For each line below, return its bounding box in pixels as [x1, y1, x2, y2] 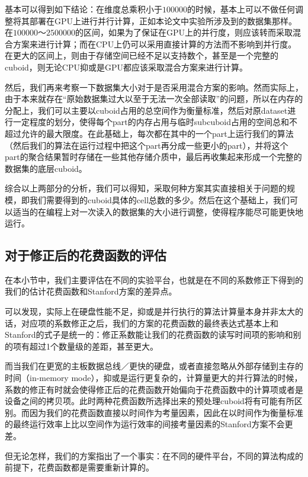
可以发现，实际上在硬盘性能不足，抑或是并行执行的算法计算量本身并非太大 [5, 305, 295, 318]
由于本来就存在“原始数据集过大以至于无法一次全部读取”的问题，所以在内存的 [5, 92, 303, 105]
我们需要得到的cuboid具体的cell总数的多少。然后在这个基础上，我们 [29, 193, 290, 206]
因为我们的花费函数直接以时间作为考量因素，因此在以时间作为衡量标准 [29, 406, 303, 418]
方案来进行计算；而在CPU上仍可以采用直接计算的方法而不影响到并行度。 [12, 37, 297, 50]
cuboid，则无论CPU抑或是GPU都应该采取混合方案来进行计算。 [5, 60, 248, 73]
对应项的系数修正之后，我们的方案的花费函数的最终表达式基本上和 [21, 316, 278, 329]
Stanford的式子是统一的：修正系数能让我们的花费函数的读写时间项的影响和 [5, 328, 293, 341]
